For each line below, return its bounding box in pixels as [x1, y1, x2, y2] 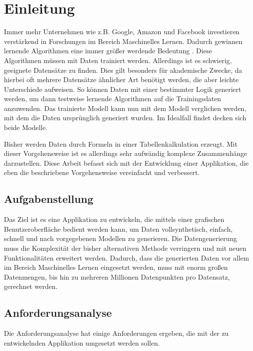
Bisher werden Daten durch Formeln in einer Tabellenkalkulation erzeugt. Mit [4, 138, 238, 149]
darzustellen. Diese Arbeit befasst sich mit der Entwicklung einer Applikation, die [4, 157, 249, 168]
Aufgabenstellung [4, 191, 94, 206]
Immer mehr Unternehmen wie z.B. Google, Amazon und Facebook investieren [4, 26, 240, 37]
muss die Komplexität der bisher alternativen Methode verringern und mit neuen [4, 243, 247, 253]
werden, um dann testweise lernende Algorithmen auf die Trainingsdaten [4, 93, 221, 104]
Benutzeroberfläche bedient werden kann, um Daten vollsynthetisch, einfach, [4, 223, 233, 234]
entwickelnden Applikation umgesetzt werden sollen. [4, 337, 160, 348]
